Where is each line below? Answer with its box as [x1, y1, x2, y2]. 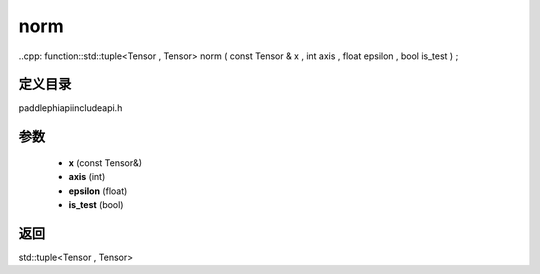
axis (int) [68, 171, 106, 183]
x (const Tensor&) [68, 156, 143, 169]
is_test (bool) [68, 199, 124, 211]
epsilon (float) [68, 185, 128, 197]
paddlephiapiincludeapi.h [18, 102, 123, 114]
